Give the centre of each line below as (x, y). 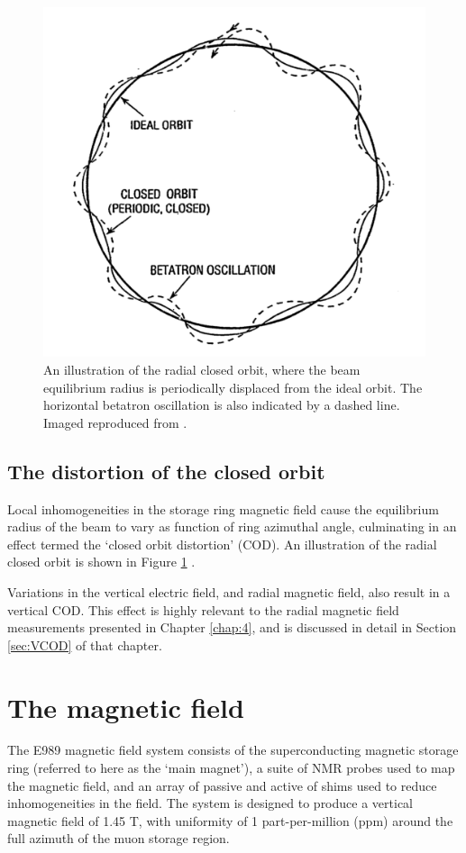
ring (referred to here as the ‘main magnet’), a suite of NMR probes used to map (231, 768)
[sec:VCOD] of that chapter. (85, 644)
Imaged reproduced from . (115, 422)
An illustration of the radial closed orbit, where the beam (202, 369)
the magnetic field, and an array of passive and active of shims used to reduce (222, 785)
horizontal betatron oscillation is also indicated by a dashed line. (222, 405)
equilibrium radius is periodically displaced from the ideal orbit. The (233, 387)
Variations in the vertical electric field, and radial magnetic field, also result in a (229, 591)
